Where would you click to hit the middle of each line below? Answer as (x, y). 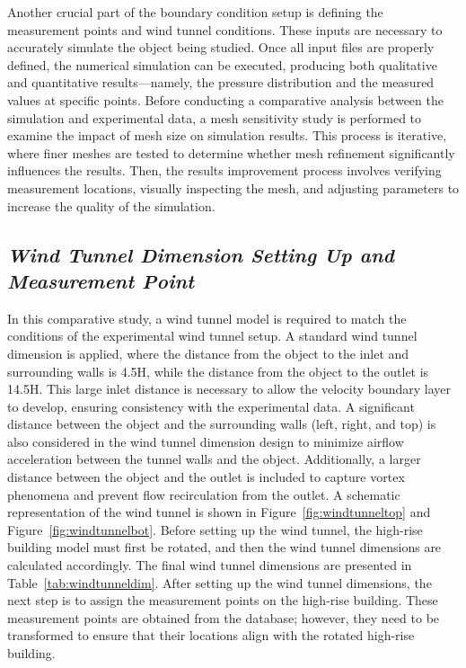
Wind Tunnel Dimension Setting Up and (201, 254)
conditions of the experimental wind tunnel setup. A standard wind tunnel (212, 336)
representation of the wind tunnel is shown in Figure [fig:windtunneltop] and (219, 512)
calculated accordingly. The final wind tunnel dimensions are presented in (210, 565)
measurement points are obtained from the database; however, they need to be (224, 617)
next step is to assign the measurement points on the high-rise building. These (223, 600)
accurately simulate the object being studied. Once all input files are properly (221, 47)
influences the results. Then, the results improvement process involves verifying (224, 170)
